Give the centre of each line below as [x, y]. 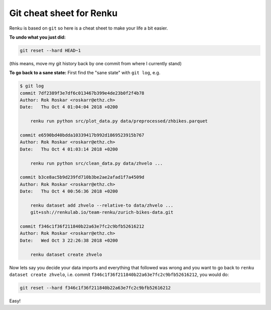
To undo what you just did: [38, 37]
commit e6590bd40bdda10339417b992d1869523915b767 [82, 135]
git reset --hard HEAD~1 [50, 50]
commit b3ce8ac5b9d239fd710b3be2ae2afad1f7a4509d [82, 177]
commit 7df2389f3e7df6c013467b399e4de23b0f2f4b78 [82, 93]
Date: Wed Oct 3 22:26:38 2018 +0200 [69, 240]
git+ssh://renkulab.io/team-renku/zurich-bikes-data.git [102, 212]
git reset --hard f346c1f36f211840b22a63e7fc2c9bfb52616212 [95, 288]
